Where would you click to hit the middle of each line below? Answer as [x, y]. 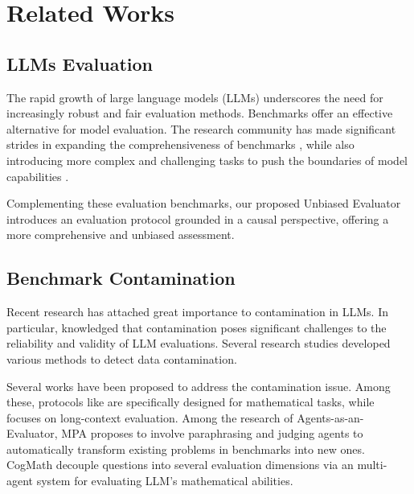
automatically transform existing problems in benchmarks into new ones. [186, 449]
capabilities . [38, 176]
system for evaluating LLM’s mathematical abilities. [165, 481]
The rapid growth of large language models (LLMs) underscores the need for [195, 97]
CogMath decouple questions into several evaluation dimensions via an [180, 465]
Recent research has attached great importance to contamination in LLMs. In [197, 312]
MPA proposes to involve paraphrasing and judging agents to [212, 433]
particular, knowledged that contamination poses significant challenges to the [197, 327]
